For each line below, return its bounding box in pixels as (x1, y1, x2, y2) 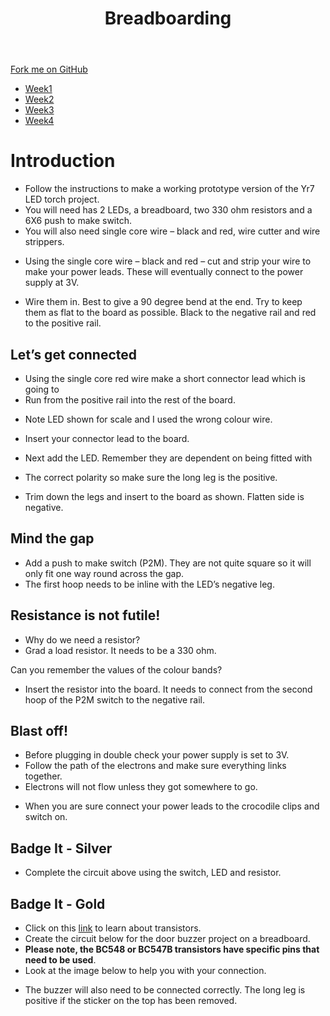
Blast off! (10, 722, 69, 739)
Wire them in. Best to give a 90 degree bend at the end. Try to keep (24, 296, 303, 308)
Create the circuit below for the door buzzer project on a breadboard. (24, 933, 311, 944)
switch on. (24, 811, 68, 823)
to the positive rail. (24, 317, 102, 329)
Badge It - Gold (10, 895, 106, 912)
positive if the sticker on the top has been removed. (24, 995, 238, 1006)
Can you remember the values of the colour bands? (10, 663, 223, 676)
